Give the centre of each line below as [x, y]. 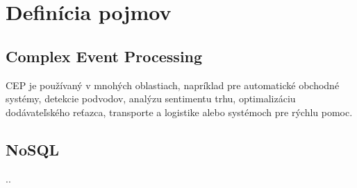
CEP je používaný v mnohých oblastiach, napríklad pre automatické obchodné [173, 85]
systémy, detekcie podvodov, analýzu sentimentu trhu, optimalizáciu [151, 98]
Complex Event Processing [104, 56]
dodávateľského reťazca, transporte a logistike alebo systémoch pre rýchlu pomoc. [179, 112]
